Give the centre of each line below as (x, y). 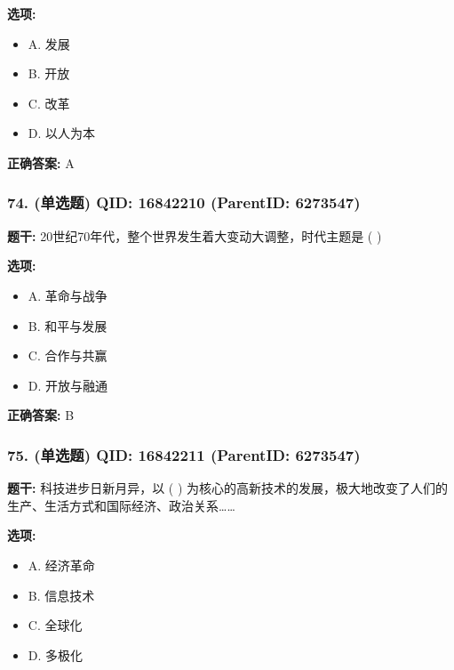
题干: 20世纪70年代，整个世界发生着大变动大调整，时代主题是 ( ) (195, 235)
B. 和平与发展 (68, 325)
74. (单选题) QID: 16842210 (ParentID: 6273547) (184, 202)
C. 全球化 (55, 625)
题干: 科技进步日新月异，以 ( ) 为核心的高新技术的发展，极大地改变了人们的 (228, 488)
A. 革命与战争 (68, 295)
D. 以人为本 (62, 133)
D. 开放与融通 (68, 385)
